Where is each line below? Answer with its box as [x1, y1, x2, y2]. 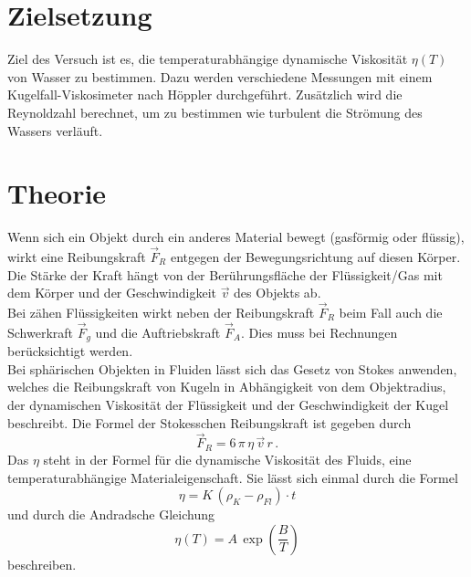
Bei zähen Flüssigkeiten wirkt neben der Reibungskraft [7, 303, 315, 322]
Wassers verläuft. [7, 121, 103, 140]
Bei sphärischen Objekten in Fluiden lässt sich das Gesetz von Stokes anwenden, [7, 359, 457, 378]
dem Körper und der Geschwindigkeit [7, 283, 216, 302]
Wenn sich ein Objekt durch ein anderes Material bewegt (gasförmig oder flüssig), [7, 227, 465, 247]
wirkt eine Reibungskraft [7, 247, 146, 267]
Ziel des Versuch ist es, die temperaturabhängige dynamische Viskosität [7, 49, 408, 68]
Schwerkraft [7, 322, 74, 341]
